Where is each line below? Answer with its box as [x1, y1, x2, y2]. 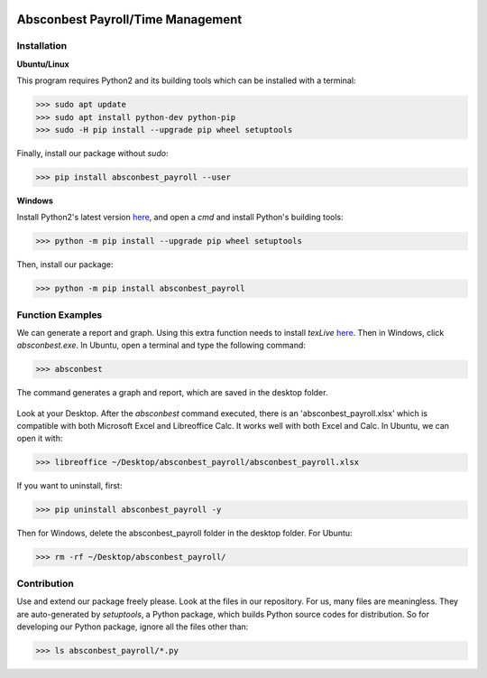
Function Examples [16, 308, 103, 320]
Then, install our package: [16, 259, 114, 270]
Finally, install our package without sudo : [16, 147, 169, 158]
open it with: [16, 433, 63, 444]
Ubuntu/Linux [16, 59, 69, 70]
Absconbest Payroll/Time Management [16, 12, 243, 27]
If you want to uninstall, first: [16, 480, 123, 491]
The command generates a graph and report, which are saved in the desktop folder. [16, 387, 328, 398]
